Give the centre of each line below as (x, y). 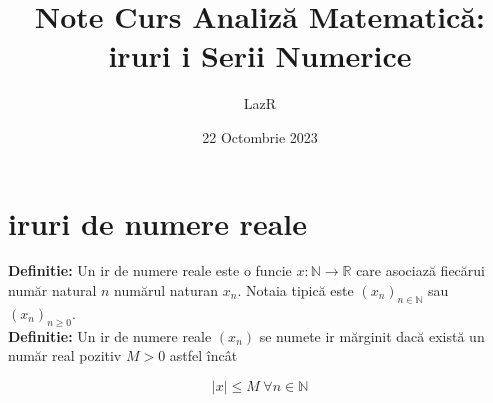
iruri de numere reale (157, 222)
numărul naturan (166, 290)
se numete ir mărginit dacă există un (372, 335)
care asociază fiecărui (420, 270)
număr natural (52, 290)
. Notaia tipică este (295, 290)
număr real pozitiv (65, 355)
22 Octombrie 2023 (260, 136)
